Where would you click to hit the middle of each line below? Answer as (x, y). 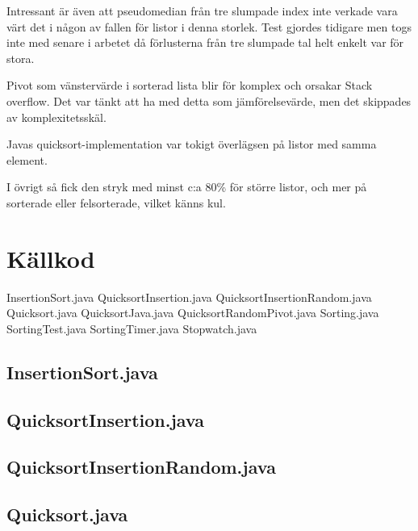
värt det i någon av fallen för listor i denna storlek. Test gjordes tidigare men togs (209, 26)
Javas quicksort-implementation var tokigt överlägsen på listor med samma (192, 144)
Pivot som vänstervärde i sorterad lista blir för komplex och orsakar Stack (190, 85)
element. (27, 159)
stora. (21, 58)
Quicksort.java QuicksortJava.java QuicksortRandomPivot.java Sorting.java (193, 313)
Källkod (51, 258)
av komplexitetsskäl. (56, 117)
